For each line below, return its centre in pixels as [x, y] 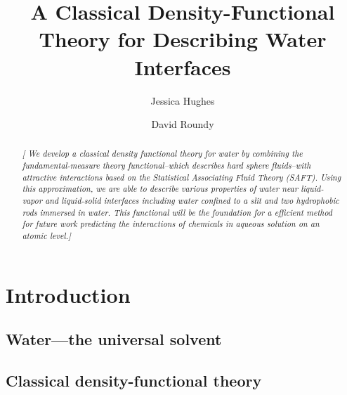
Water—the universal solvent [114, 339]
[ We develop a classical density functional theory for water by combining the [162, 154]
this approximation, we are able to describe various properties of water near [160, 189]
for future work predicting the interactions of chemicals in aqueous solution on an [171, 224]
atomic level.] [46, 236]
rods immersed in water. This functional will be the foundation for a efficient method [177, 212]
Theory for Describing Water [183, 39]
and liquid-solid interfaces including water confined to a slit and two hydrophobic [192, 201]
